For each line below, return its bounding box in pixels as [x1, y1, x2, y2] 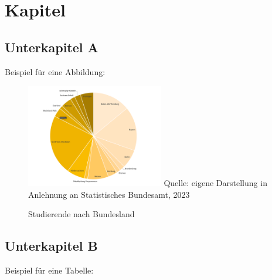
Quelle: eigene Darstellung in [164, 177, 267, 189]
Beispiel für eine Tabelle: [5, 264, 94, 276]
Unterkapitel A [5, 38, 98, 56]
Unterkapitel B [5, 237, 98, 255]
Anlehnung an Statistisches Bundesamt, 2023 [28, 188, 190, 200]
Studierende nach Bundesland [28, 208, 135, 220]
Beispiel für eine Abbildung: [5, 65, 106, 77]
